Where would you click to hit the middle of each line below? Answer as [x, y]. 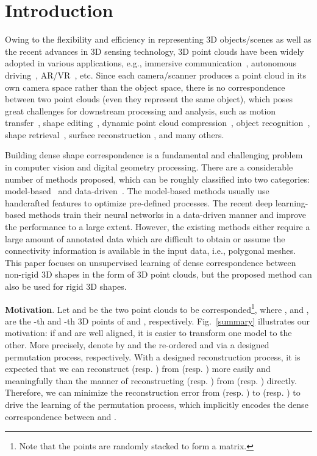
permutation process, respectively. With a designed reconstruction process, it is [153, 356]
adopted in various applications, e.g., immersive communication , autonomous [151, 63]
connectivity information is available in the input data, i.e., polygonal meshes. [151, 251]
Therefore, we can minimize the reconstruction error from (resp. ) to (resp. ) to [153, 392]
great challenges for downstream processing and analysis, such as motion [141, 110]
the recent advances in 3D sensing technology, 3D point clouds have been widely [155, 51]
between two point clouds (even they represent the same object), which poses [149, 99]
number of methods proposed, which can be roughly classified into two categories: [157, 179]
